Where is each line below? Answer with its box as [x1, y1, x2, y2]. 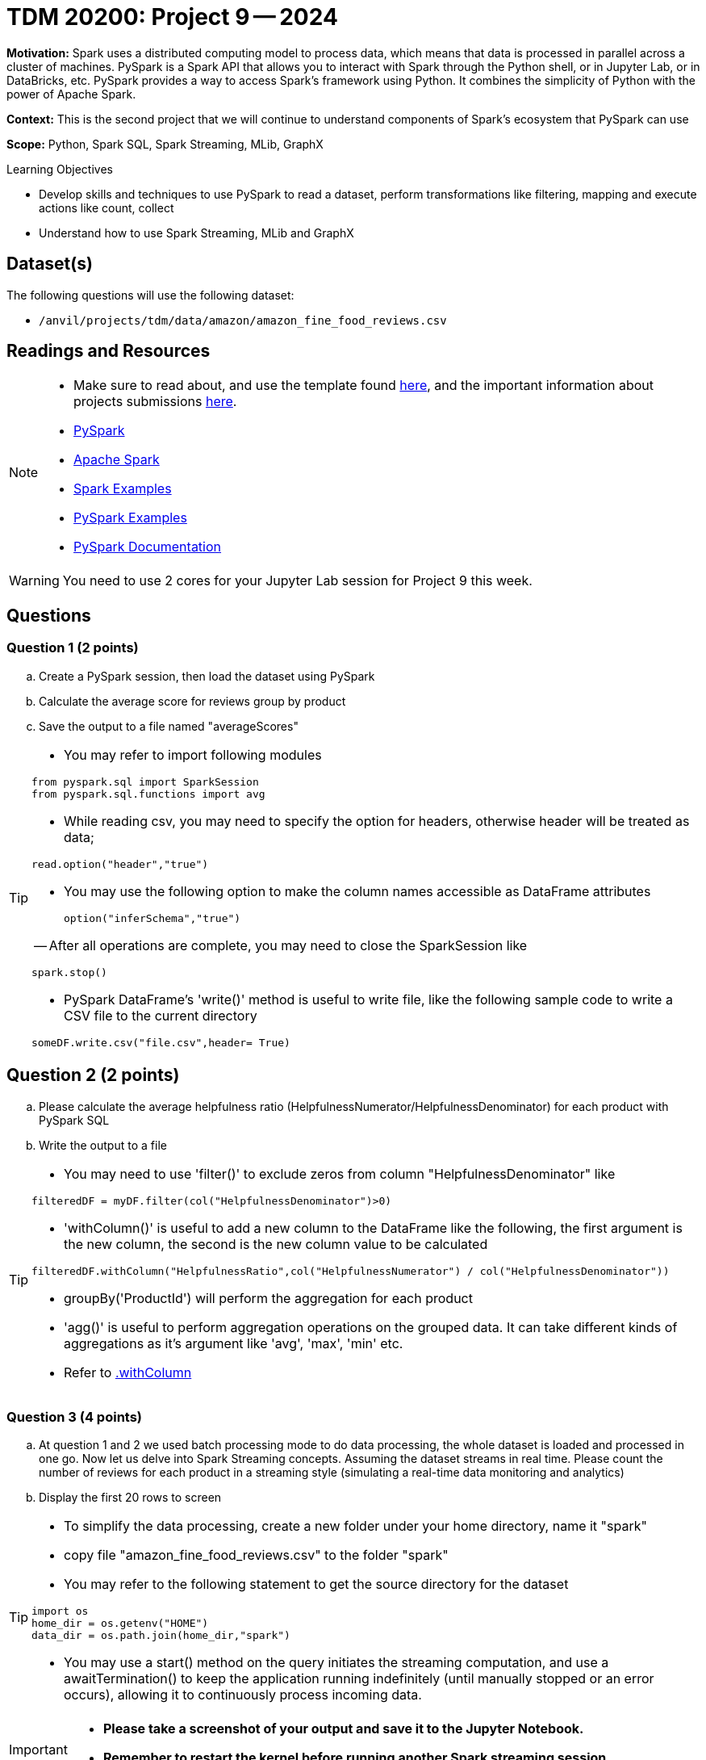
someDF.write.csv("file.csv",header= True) [31, 1036, 290, 1049]
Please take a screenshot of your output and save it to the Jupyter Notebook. [102, 1720, 584, 1737]
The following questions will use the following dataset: [6, 287, 295, 302]
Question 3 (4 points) [6, 1408, 143, 1425]
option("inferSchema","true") [64, 911, 241, 924]
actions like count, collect [39, 200, 174, 215]
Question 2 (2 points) [6, 1065, 180, 1086]
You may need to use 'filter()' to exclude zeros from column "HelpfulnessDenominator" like [64, 1165, 616, 1182]
